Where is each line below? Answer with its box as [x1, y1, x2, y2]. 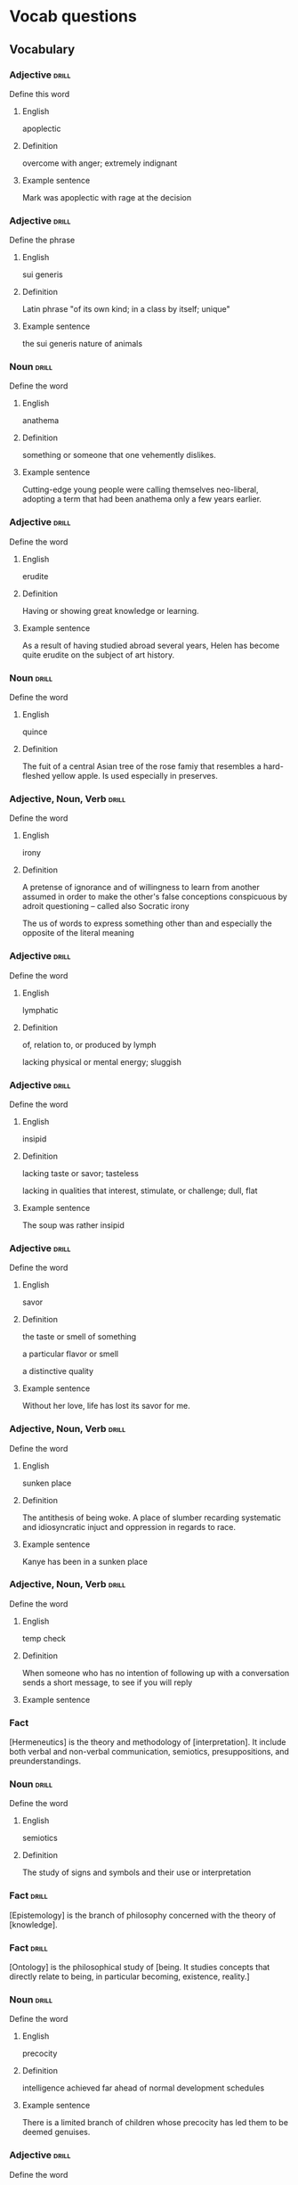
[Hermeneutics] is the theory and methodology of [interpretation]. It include [9, 1737, 286, 1747]
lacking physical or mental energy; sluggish [21, 1056, 182, 1067]
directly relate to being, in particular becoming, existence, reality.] [9, 1971, 251, 1982]
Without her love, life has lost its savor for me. [21, 1401, 190, 1412]
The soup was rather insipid [21, 1219, 125, 1231]
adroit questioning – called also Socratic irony [21, 901, 189, 912]
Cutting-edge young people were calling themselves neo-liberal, [21, 484, 260, 495]
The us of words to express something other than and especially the [21, 918, 273, 929]
